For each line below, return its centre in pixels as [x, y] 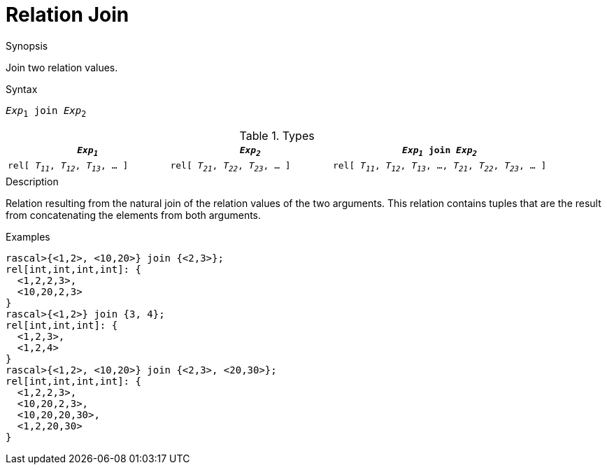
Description [32, 181]
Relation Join [67, 15]
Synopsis [27, 45]
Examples [28, 236]
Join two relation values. [62, 67]
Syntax [22, 89]
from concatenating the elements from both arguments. [134, 215]
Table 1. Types [277, 135]
